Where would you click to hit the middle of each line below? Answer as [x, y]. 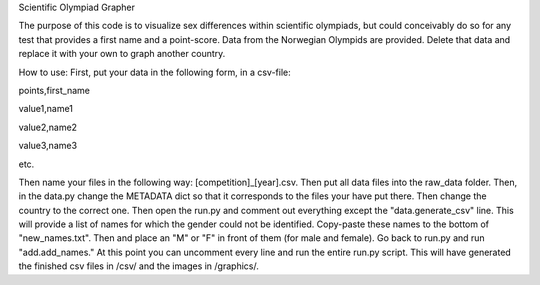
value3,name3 [48, 146]
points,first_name [54, 90]
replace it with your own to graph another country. [122, 54]
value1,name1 [46, 109]
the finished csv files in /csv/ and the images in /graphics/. [138, 266]
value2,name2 [48, 127]
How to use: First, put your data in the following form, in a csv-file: [154, 72]
